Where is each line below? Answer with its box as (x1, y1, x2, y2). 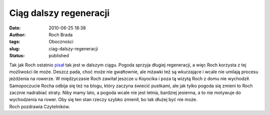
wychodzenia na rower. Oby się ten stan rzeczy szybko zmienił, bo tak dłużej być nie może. (9, 97, 197, 103)
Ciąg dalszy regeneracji (9, 7, 110, 18)
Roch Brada (48, 31, 73, 37)
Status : (9, 53, 25, 59)
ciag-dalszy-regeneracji (48, 45, 98, 52)
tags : (9, 39, 20, 45)
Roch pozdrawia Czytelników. (9, 104, 70, 110)
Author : (9, 31, 26, 37)
